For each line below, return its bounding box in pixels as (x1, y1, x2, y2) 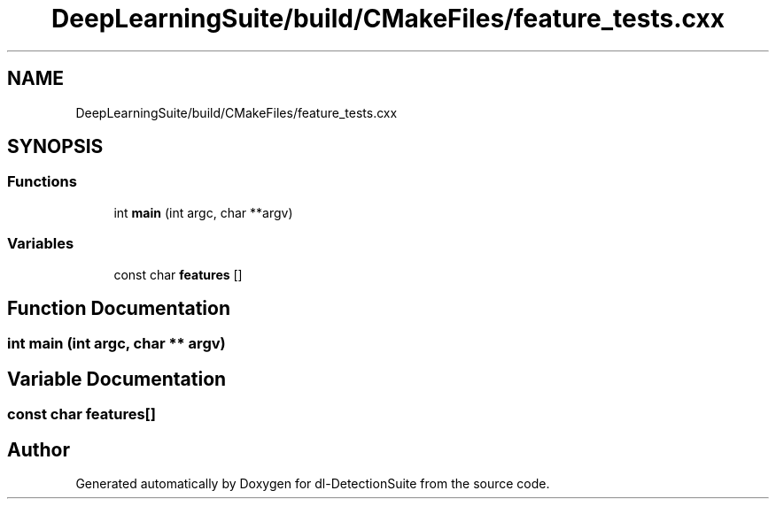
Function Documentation (7, 296, 230, 319)
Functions (7, 172, 77, 191)
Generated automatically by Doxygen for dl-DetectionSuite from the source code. (75, 476, 550, 492)
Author (7, 438, 70, 461)
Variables (7, 234, 74, 253)
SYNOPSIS (7, 135, 104, 158)
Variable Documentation (7, 367, 227, 390)
